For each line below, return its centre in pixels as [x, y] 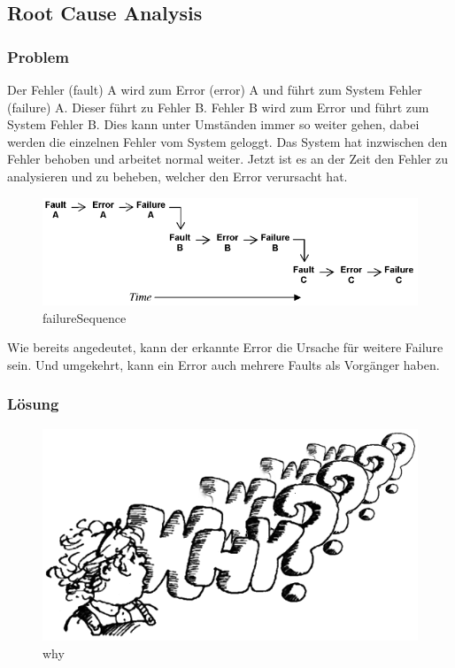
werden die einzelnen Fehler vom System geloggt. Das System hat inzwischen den [227, 141]
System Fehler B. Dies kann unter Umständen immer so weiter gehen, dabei [213, 124]
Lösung [33, 404]
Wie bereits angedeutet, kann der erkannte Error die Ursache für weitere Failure [225, 347]
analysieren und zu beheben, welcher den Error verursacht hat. [177, 176]
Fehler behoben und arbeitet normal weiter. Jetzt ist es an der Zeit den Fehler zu [227, 159]
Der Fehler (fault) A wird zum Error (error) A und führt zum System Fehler [215, 89]
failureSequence [85, 317]
